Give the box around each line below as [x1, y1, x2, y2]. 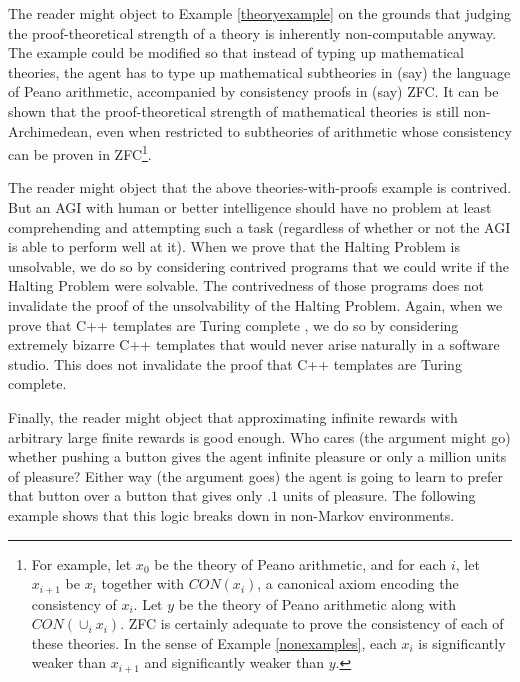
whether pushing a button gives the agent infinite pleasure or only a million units [8, 446, 507, 467]
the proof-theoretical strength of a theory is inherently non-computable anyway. [8, 22, 497, 43]
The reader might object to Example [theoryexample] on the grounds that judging [8, 3, 511, 23]
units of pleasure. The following [282, 485, 476, 506]
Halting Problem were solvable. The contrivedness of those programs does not [8, 275, 485, 296]
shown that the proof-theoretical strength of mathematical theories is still [8, 100, 459, 121]
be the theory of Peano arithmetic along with [178, 593, 456, 614]
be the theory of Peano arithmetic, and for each [154, 553, 447, 574]
